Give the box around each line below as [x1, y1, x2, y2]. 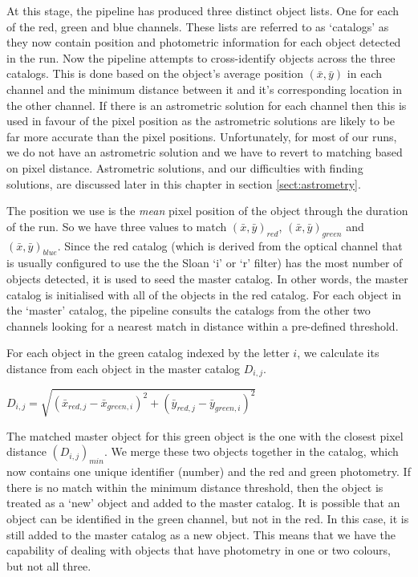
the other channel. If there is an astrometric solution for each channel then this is [6, 96, 407, 113]
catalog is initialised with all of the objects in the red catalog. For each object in [6, 286, 402, 303]
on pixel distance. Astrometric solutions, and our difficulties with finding [6, 159, 363, 176]
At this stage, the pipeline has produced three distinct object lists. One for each [6, 2, 400, 18]
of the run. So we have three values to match [6, 217, 227, 234]
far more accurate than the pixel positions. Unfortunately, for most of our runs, [6, 128, 397, 144]
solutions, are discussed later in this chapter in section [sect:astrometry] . [6, 175, 361, 192]
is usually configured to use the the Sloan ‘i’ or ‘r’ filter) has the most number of [6, 254, 403, 271]
